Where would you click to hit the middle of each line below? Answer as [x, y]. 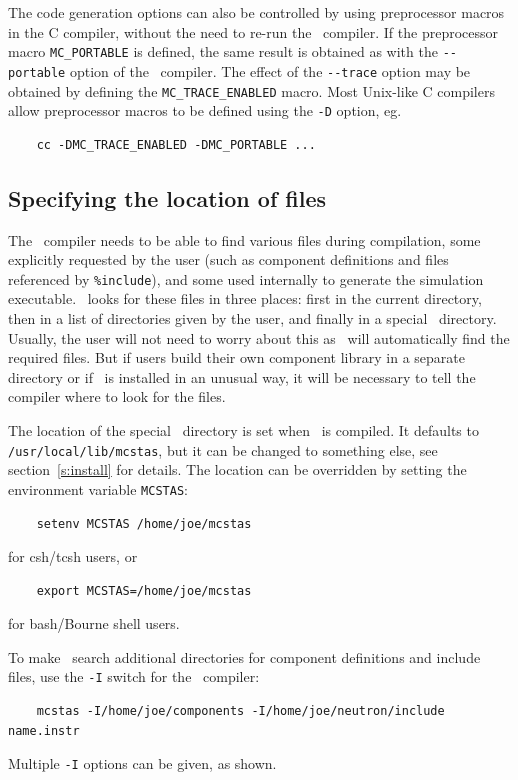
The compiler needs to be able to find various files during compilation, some [244, 239]
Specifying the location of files [167, 197]
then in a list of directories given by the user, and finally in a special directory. [252, 318]
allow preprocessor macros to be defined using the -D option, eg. [205, 110]
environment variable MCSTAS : [98, 488]
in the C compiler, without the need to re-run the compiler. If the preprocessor [253, 31]
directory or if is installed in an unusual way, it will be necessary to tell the [242, 376]
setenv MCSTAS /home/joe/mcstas [144, 523]
